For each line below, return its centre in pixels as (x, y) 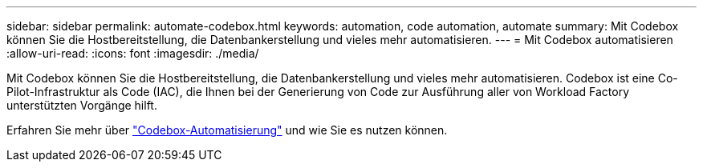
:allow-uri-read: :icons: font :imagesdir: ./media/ (133, 53)
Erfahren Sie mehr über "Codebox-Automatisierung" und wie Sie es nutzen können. (227, 130)
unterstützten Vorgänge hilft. (82, 105)
